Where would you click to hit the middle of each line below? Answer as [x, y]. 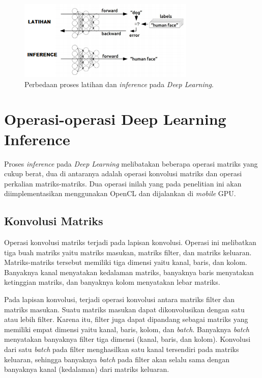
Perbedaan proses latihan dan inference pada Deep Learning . [119, 84]
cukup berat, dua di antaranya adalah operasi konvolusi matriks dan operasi [123, 173]
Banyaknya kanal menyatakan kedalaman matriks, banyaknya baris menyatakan [129, 272]
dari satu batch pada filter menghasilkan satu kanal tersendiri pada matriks [122, 349]
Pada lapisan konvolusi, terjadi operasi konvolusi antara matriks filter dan [120, 299]
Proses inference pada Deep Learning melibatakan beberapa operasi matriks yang [131, 163]
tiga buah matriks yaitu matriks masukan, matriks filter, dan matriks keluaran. [128, 252]
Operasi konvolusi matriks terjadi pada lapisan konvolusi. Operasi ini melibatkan [130, 242]
